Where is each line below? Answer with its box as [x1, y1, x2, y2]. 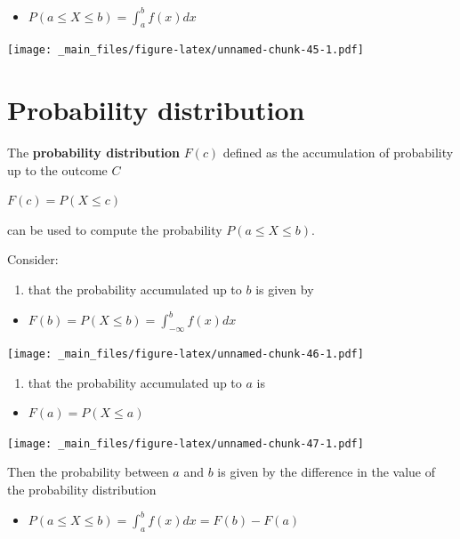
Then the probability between [7, 463, 169, 481]
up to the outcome [7, 160, 108, 179]
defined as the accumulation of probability [222, 143, 454, 162]
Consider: [7, 250, 59, 269]
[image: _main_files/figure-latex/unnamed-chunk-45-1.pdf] [7, 44, 364, 57]
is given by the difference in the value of [217, 463, 436, 481]
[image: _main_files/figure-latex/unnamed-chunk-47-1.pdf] [7, 437, 364, 450]
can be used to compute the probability [7, 220, 222, 238]
